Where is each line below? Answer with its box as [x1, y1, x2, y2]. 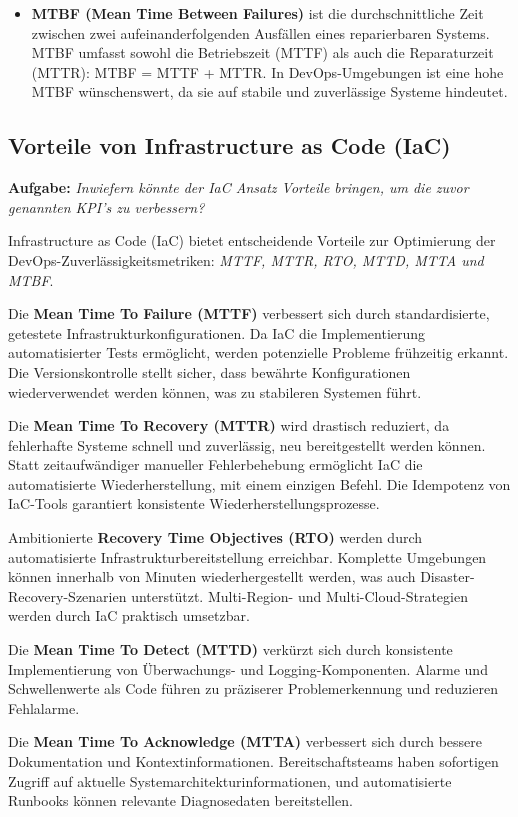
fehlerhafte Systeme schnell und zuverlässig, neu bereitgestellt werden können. [8, 434, 486, 455]
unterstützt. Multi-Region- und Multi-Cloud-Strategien [131, 585, 468, 606]
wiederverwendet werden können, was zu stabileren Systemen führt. [8, 381, 422, 402]
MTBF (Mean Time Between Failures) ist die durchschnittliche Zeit [31, 3, 484, 23]
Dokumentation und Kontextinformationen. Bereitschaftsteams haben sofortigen [8, 751, 499, 772]
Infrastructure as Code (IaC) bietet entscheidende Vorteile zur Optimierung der [8, 230, 496, 251]
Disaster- [420, 566, 475, 587]
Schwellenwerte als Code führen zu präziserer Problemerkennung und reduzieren [8, 678, 498, 699]
